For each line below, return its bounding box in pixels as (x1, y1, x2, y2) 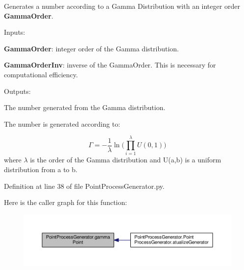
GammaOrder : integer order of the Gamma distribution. (4, 43, 179, 53)
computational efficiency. (4, 69, 78, 79)
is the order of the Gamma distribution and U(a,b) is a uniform (30, 155, 221, 165)
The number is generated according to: (4, 118, 121, 129)
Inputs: (4, 27, 25, 37)
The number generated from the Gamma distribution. (4, 102, 166, 112)
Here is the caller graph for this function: (4, 197, 127, 207)
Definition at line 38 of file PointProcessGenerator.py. (4, 180, 165, 191)
